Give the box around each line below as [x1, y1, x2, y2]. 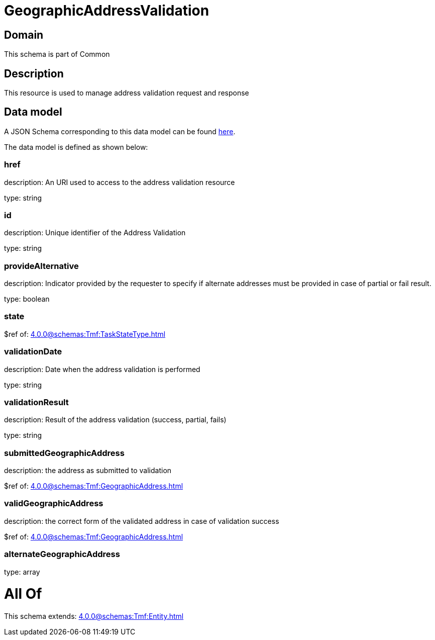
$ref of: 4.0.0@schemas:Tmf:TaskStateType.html [4, 329, 166, 338]
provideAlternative [4, 260, 79, 271]
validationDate [4, 346, 62, 357]
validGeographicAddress [4, 498, 103, 509]
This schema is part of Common [4, 50, 110, 59]
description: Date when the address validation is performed [4, 364, 200, 374]
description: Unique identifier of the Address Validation [4, 228, 186, 237]
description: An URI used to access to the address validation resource [4, 177, 235, 187]
